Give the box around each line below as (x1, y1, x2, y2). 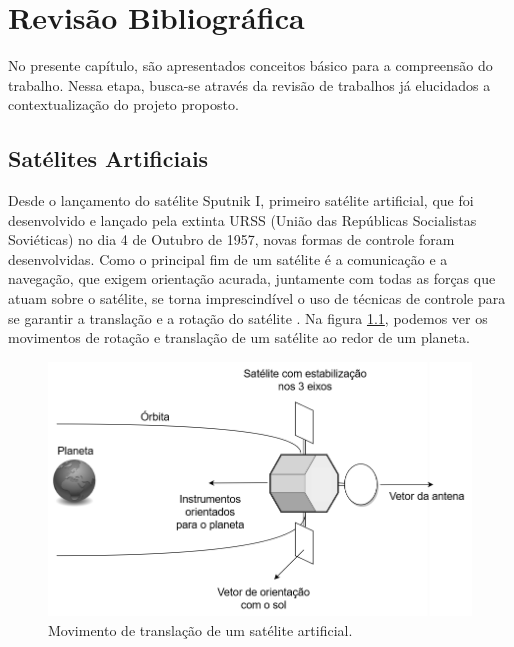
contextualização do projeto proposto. (8, 94, 239, 115)
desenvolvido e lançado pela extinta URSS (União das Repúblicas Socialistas (8, 209, 477, 230)
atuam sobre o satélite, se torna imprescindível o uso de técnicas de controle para (8, 288, 506, 309)
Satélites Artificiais (8, 143, 209, 174)
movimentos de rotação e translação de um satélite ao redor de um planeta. (8, 327, 470, 348)
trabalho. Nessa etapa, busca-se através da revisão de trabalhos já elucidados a (8, 74, 491, 95)
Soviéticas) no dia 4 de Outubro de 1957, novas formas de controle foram (8, 229, 455, 250)
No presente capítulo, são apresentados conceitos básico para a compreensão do (8, 55, 493, 76)
